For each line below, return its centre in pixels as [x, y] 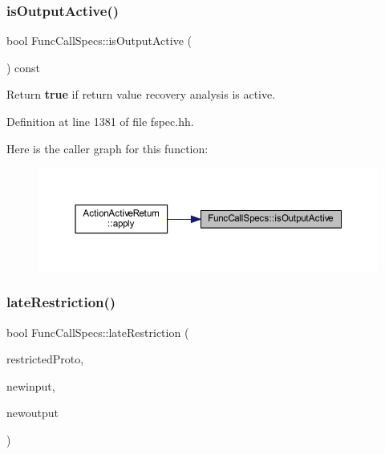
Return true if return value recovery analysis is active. [141, 94]
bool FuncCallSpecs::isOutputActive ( [99, 41]
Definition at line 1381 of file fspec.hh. [100, 121]
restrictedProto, [45, 359]
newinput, [31, 385]
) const [24, 67]
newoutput [32, 413]
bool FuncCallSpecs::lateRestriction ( [98, 332]
